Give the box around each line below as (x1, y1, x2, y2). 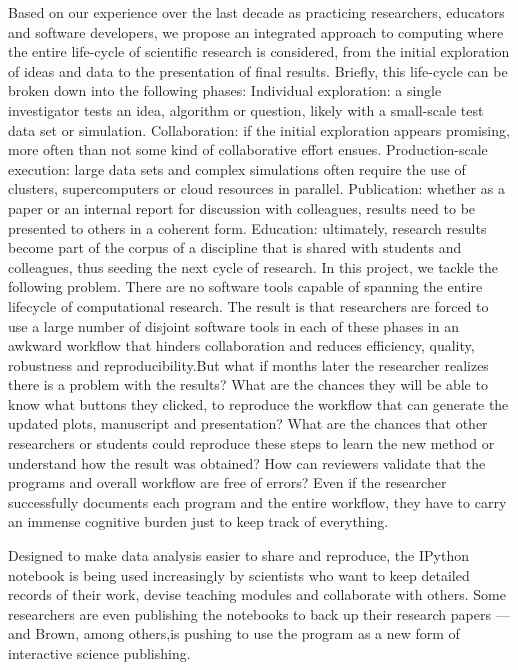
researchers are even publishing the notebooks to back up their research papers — (8, 603, 510, 624)
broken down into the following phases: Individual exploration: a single (8, 80, 442, 101)
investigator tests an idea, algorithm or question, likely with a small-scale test (8, 99, 484, 120)
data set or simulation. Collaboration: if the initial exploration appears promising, (8, 119, 510, 140)
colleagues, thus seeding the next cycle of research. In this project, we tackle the (8, 256, 499, 277)
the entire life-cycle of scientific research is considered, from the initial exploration (8, 41, 510, 62)
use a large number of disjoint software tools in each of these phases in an (8, 315, 459, 336)
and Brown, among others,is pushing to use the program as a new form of (8, 623, 460, 644)
